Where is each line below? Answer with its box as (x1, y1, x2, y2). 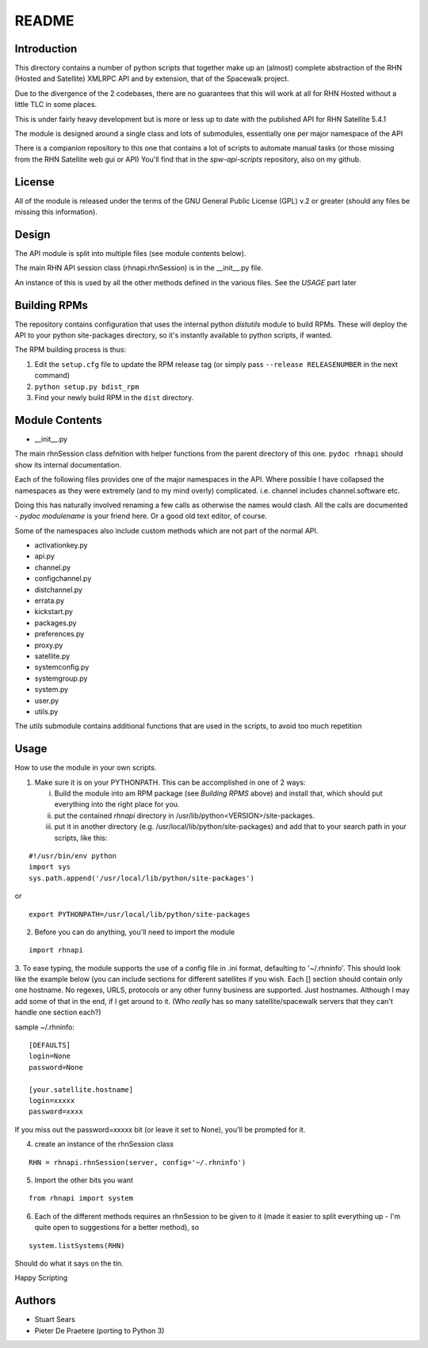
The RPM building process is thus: (14, 345, 127, 354)
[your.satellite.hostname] (29, 1085, 134, 1094)
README (14, 12, 75, 29)
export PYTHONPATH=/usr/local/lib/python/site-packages (29, 910, 250, 918)
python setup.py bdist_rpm (34, 382, 139, 391)
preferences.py (34, 629, 85, 639)
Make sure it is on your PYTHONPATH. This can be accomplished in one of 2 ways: (34, 777, 306, 787)
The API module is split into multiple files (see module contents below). (14, 249, 246, 258)
